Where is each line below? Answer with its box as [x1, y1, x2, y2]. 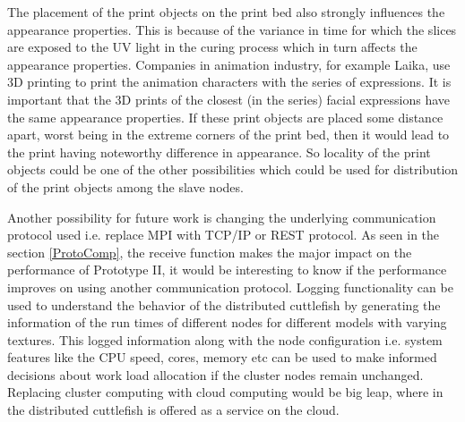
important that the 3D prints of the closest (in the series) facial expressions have [7, 89, 451, 108]
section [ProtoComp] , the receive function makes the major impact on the [7, 242, 412, 261]
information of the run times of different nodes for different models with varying [7, 313, 447, 332]
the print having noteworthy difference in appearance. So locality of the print [7, 142, 431, 161]
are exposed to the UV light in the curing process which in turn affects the [7, 38, 418, 56]
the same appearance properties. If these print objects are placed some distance [7, 107, 443, 126]
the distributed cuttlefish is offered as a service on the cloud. [7, 401, 340, 419]
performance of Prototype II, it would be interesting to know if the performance [7, 260, 447, 279]
